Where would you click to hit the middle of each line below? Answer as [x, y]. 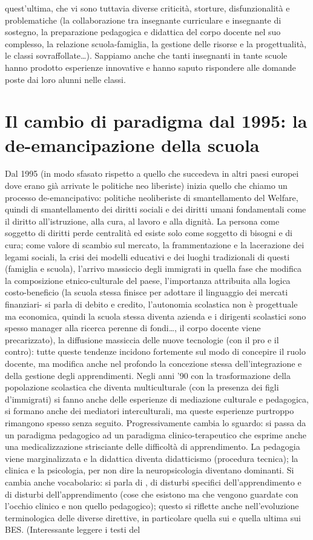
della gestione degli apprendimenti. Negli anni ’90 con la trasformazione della [148, 375]
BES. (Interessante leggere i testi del [73, 529]
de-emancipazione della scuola [132, 144]
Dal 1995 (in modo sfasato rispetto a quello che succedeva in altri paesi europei [152, 173]
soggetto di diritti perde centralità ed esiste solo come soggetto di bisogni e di [149, 233]
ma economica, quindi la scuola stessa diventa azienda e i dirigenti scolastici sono [156, 316]
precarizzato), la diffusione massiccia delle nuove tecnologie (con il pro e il [142, 339]
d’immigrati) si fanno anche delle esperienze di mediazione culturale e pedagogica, [157, 399]
